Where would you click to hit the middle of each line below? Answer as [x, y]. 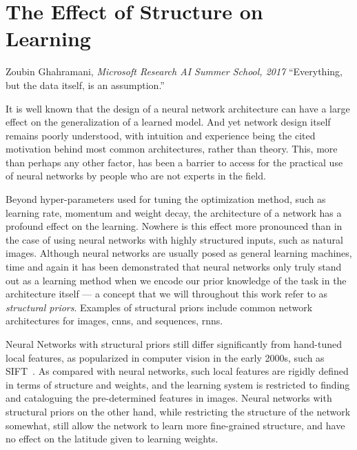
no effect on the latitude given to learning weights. [112, 439]
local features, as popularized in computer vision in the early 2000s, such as [165, 357]
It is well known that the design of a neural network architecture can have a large [178, 108]
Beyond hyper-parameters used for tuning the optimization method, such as [166, 199]
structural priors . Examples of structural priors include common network [159, 307]
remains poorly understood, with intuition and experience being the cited [161, 135]
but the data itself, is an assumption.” [85, 85]
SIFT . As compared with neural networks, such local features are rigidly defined [177, 371]
